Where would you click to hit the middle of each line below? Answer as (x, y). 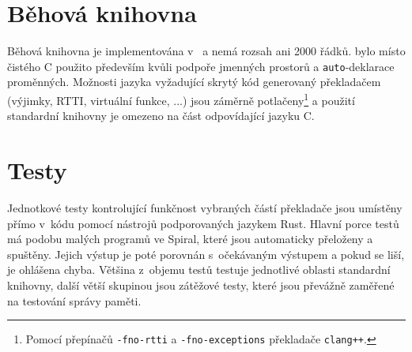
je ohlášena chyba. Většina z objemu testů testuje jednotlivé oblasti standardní (199, 270)
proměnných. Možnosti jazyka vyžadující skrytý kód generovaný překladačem (194, 82)
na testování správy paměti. (74, 300)
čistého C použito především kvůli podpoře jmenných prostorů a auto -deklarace (201, 66)
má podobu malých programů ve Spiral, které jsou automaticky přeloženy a (190, 239)
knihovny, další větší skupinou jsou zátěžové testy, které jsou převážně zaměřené (201, 285)
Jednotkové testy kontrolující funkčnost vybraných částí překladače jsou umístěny (205, 207)
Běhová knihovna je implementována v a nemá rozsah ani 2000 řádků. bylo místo (206, 51)
